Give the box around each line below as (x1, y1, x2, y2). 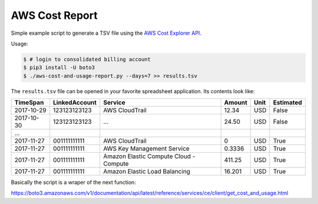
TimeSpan (14, 98, 44, 107)
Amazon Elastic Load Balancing (103, 167, 191, 176)
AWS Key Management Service (103, 144, 190, 153)
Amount (224, 98, 247, 107)
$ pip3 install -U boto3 (23, 64, 95, 71)
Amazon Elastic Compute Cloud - (103, 152, 196, 160)
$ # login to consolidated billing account (23, 56, 151, 62)
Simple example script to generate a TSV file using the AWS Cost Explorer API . (11, 29, 201, 37)
